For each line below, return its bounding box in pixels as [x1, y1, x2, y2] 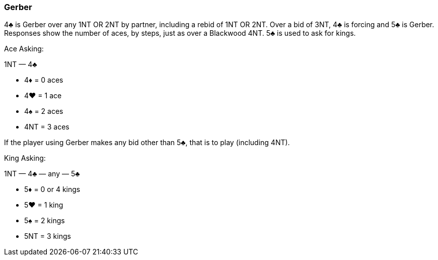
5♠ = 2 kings [24, 216, 65, 225]
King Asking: [4, 154, 46, 163]
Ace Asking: [4, 44, 44, 53]
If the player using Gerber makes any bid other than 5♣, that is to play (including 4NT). [4, 138, 290, 147]
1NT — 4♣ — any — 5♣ [4, 169, 80, 178]
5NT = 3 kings [24, 232, 71, 241]
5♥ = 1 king [24, 201, 63, 210]
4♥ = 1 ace [24, 91, 62, 100]
